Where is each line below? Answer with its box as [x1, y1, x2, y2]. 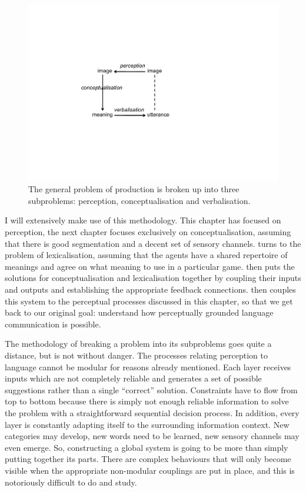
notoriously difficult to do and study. [5, 476, 137, 488]
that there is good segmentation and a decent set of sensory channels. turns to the [5, 237, 301, 249]
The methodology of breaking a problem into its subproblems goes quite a [5, 337, 272, 350]
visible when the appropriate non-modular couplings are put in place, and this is [5, 464, 295, 476]
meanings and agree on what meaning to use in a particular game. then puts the [5, 260, 295, 272]
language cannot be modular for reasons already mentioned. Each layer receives [5, 360, 291, 373]
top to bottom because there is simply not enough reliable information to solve [5, 395, 289, 407]
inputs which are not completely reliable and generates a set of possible [5, 372, 262, 384]
